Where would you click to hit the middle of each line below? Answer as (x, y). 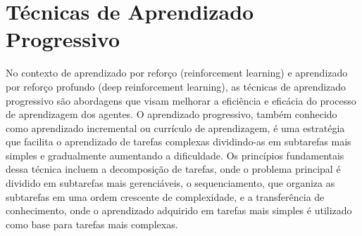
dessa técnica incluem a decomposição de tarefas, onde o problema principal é (173, 169)
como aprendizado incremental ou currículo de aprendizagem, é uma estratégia (175, 127)
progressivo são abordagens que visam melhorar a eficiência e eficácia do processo (181, 100)
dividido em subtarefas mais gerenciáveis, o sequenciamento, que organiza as (170, 183)
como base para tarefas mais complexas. (92, 224)
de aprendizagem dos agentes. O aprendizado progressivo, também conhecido (171, 114)
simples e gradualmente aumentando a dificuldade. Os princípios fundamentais (175, 155)
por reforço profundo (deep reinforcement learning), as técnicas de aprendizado (176, 86)
